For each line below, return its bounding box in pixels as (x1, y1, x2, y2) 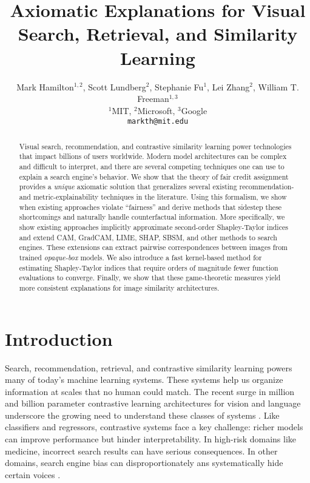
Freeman (137, 92, 169, 105)
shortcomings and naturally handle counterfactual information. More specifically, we (19, 212, 285, 222)
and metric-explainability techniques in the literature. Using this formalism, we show (19, 192, 287, 202)
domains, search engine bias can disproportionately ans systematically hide (5, 456, 283, 469)
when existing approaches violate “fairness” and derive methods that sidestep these (19, 201, 282, 212)
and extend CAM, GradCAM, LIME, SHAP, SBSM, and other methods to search (19, 232, 277, 242)
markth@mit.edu (127, 117, 189, 126)
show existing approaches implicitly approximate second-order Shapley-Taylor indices (19, 221, 288, 232)
